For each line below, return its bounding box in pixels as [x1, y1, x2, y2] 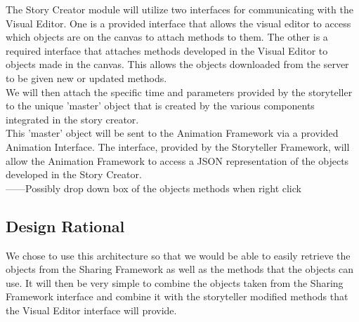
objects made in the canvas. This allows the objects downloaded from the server [6, 57, 349, 72]
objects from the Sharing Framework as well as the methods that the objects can [6, 262, 353, 276]
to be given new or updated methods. [6, 70, 167, 85]
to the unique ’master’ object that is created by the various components [6, 98, 315, 113]
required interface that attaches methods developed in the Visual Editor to [6, 43, 328, 58]
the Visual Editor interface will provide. [6, 302, 177, 317]
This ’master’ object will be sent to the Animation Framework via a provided [6, 126, 339, 140]
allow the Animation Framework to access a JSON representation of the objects [6, 153, 349, 168]
